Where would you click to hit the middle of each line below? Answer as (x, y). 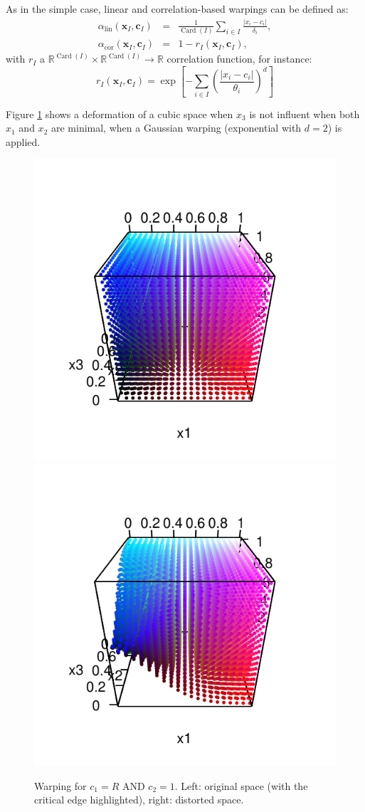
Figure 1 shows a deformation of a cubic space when (120, 114)
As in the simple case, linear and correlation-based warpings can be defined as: (177, 9)
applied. (23, 141)
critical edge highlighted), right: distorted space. (139, 800)
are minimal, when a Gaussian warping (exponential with (176, 128)
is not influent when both (305, 114)
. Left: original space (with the (241, 785)
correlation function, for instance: (239, 59)
